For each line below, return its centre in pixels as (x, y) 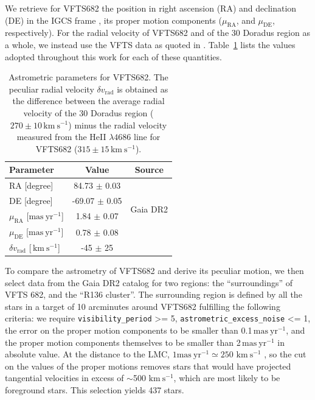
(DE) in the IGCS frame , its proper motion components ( (113, 20)
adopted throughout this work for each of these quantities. (113, 56)
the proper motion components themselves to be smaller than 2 (123, 342)
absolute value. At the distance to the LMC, (87, 354)
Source (149, 170)
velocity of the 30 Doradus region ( (88, 112)
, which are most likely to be (227, 378)
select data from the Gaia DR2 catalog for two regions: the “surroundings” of (149, 282)
